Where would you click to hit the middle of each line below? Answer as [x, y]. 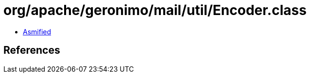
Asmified [37, 31]
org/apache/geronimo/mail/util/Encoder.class [155, 10]
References [32, 50]
